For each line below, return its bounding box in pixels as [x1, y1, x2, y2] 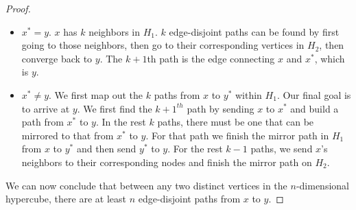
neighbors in [88, 24, 140, 38]
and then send [76, 141, 137, 156]
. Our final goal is [276, 87, 351, 102]
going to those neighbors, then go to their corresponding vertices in [21, 38, 305, 52]
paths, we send [250, 141, 313, 156]
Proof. [5, 1, 31, 15]
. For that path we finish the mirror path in [145, 128, 329, 142]
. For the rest [167, 141, 223, 156]
